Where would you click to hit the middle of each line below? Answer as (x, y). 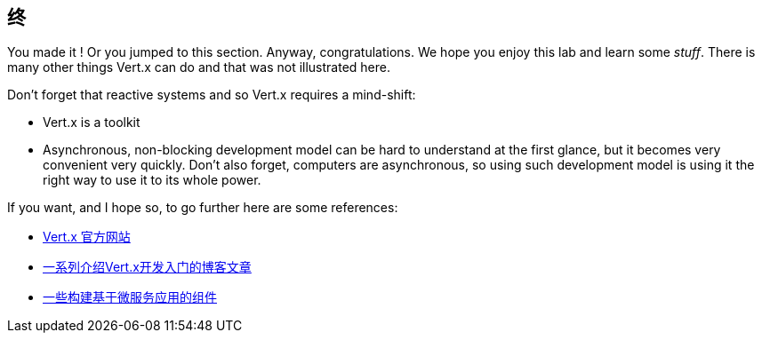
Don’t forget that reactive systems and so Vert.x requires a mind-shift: (212, 95)
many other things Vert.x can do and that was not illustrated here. (199, 67)
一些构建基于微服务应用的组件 (130, 297)
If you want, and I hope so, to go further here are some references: (203, 208)
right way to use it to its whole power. (152, 180)
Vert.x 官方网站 (87, 237)
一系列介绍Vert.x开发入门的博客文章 (147, 267)
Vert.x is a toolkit (92, 123)
